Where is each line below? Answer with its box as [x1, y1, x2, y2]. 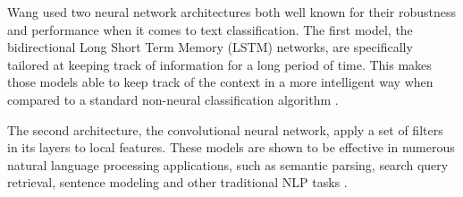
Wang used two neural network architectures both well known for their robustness [7, 3, 456, 21]
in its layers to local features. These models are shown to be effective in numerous [7, 138, 455, 157]
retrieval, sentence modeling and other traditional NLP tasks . [7, 173, 348, 192]
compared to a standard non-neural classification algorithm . [7, 90, 339, 108]
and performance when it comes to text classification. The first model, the [7, 20, 413, 39]
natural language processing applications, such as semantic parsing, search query [7, 155, 449, 174]
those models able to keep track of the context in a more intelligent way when [7, 73, 434, 91]
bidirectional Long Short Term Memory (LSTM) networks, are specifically [7, 38, 413, 56]
